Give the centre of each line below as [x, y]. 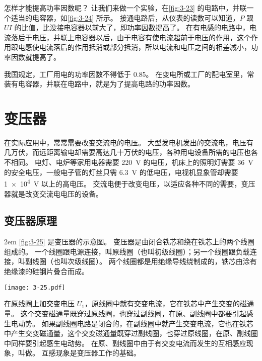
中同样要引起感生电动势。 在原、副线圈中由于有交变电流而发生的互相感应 [125, 343]
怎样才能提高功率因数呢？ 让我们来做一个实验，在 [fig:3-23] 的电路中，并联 [125, 8]
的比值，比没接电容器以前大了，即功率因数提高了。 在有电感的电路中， [132, 27]
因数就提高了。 [36, 57]
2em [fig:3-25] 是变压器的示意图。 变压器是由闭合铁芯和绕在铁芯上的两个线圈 [129, 242]
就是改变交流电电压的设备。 [57, 193]
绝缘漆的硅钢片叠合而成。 [46, 271]
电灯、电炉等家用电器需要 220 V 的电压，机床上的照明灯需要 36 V [144, 162]
